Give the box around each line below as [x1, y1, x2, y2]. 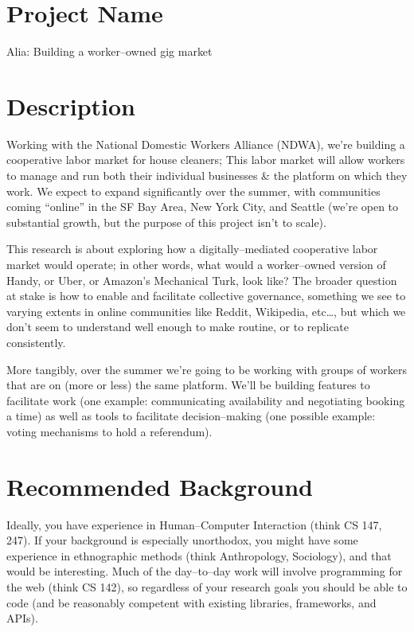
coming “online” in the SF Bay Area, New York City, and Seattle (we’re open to [6, 198, 399, 215]
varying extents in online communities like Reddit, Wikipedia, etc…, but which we [6, 302, 406, 319]
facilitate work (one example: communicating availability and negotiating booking [6, 392, 405, 408]
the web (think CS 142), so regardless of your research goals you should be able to [6, 579, 408, 595]
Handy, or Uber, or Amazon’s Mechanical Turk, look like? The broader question [6, 271, 397, 288]
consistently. [6, 334, 66, 350]
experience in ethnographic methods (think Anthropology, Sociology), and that [6, 547, 392, 564]
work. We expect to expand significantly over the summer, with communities [6, 182, 381, 199]
